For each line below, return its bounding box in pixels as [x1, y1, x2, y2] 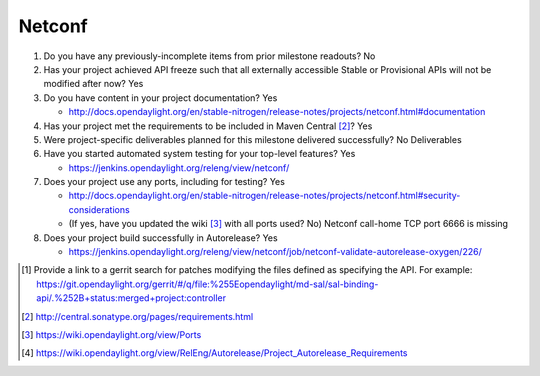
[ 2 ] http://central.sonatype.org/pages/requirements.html [21, 310, 254, 322]
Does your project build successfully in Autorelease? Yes [43, 231, 279, 244]
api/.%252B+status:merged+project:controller [36, 292, 227, 304]
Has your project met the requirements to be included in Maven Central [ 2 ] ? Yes [43, 120, 373, 132]
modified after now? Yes [43, 78, 144, 90]
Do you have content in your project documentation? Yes [43, 91, 278, 104]
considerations [68, 203, 130, 215]
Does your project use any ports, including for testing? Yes [43, 176, 285, 188]
